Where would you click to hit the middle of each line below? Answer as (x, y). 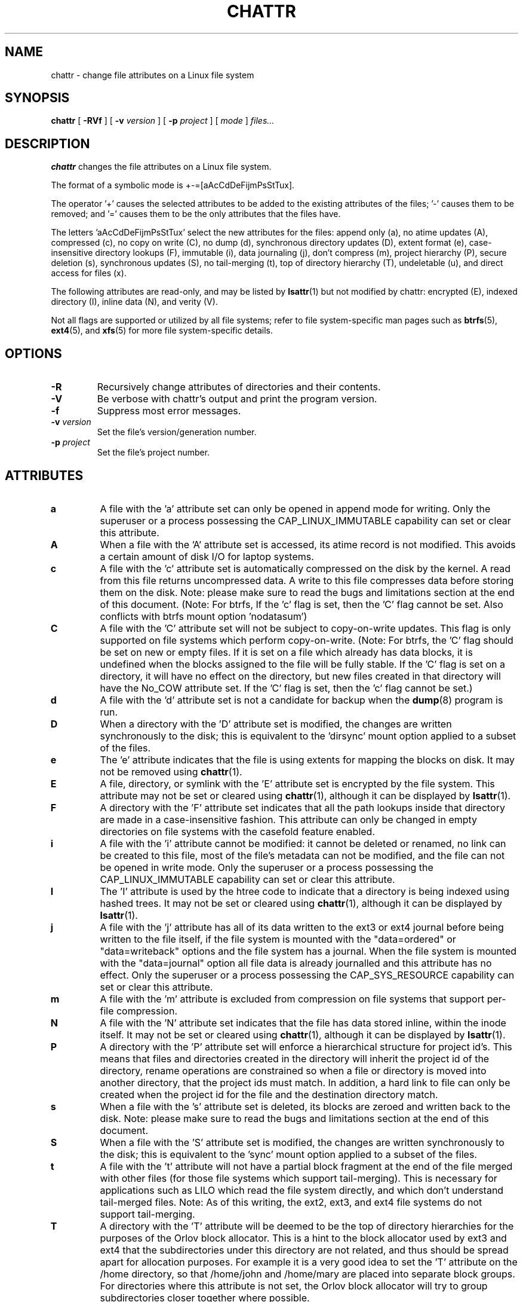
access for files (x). (89, 273)
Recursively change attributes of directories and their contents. (239, 387)
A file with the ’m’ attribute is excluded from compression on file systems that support (292, 999)
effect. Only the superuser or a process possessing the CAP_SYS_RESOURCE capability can (307, 975)
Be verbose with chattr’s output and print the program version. (237, 399)
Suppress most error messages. (169, 411)
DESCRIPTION (47, 143)
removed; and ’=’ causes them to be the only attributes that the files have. (196, 214)
